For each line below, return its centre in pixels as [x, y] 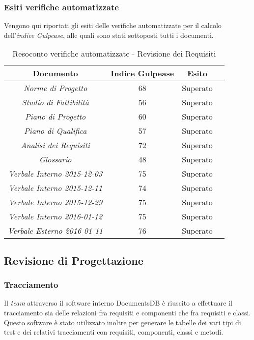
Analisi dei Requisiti [55, 145]
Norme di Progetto [55, 88]
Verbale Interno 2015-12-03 [56, 174]
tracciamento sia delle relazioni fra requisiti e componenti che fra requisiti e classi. [127, 312]
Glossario [55, 159]
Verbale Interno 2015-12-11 [56, 188]
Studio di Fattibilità [55, 102]
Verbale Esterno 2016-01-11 [56, 231]
